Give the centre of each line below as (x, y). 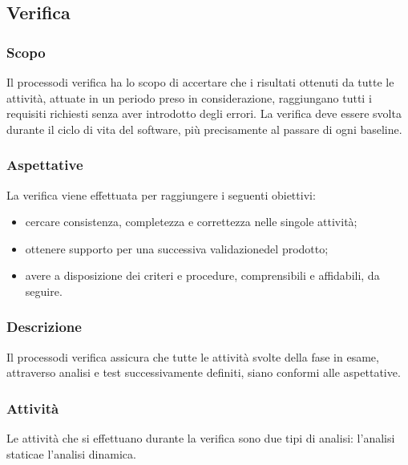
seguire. (44, 291)
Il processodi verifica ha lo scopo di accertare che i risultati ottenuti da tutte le (200, 82)
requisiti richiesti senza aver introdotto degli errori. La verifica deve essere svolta (204, 113)
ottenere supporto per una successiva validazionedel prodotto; (177, 248)
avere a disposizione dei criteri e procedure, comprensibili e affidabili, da (202, 275)
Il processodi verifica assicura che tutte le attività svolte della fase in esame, (193, 356)
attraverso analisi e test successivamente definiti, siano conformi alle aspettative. (204, 372)
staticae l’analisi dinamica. (71, 453)
